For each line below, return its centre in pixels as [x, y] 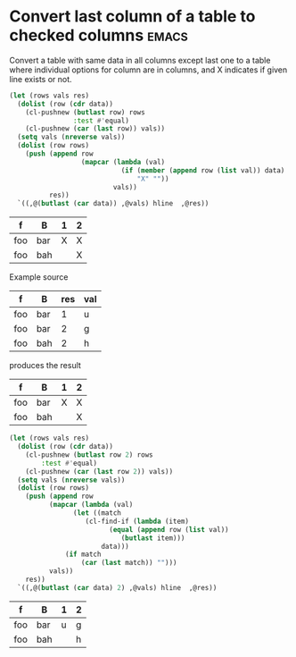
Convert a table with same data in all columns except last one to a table [140, 60]
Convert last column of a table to [132, 17]
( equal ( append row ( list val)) [169, 529]
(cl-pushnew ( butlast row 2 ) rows [89, 455]
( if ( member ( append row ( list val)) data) [203, 170]
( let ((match [97, 513]
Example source [39, 277]
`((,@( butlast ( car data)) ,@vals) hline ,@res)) [113, 204]
